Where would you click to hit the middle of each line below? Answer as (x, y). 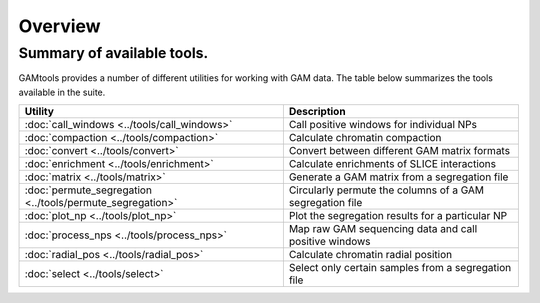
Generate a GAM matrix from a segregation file (398, 177)
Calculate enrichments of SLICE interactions (392, 164)
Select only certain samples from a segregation (400, 268)
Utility (39, 112)
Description (317, 112)
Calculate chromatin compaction (365, 138)
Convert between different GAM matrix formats (399, 151)
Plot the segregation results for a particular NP (398, 216)
